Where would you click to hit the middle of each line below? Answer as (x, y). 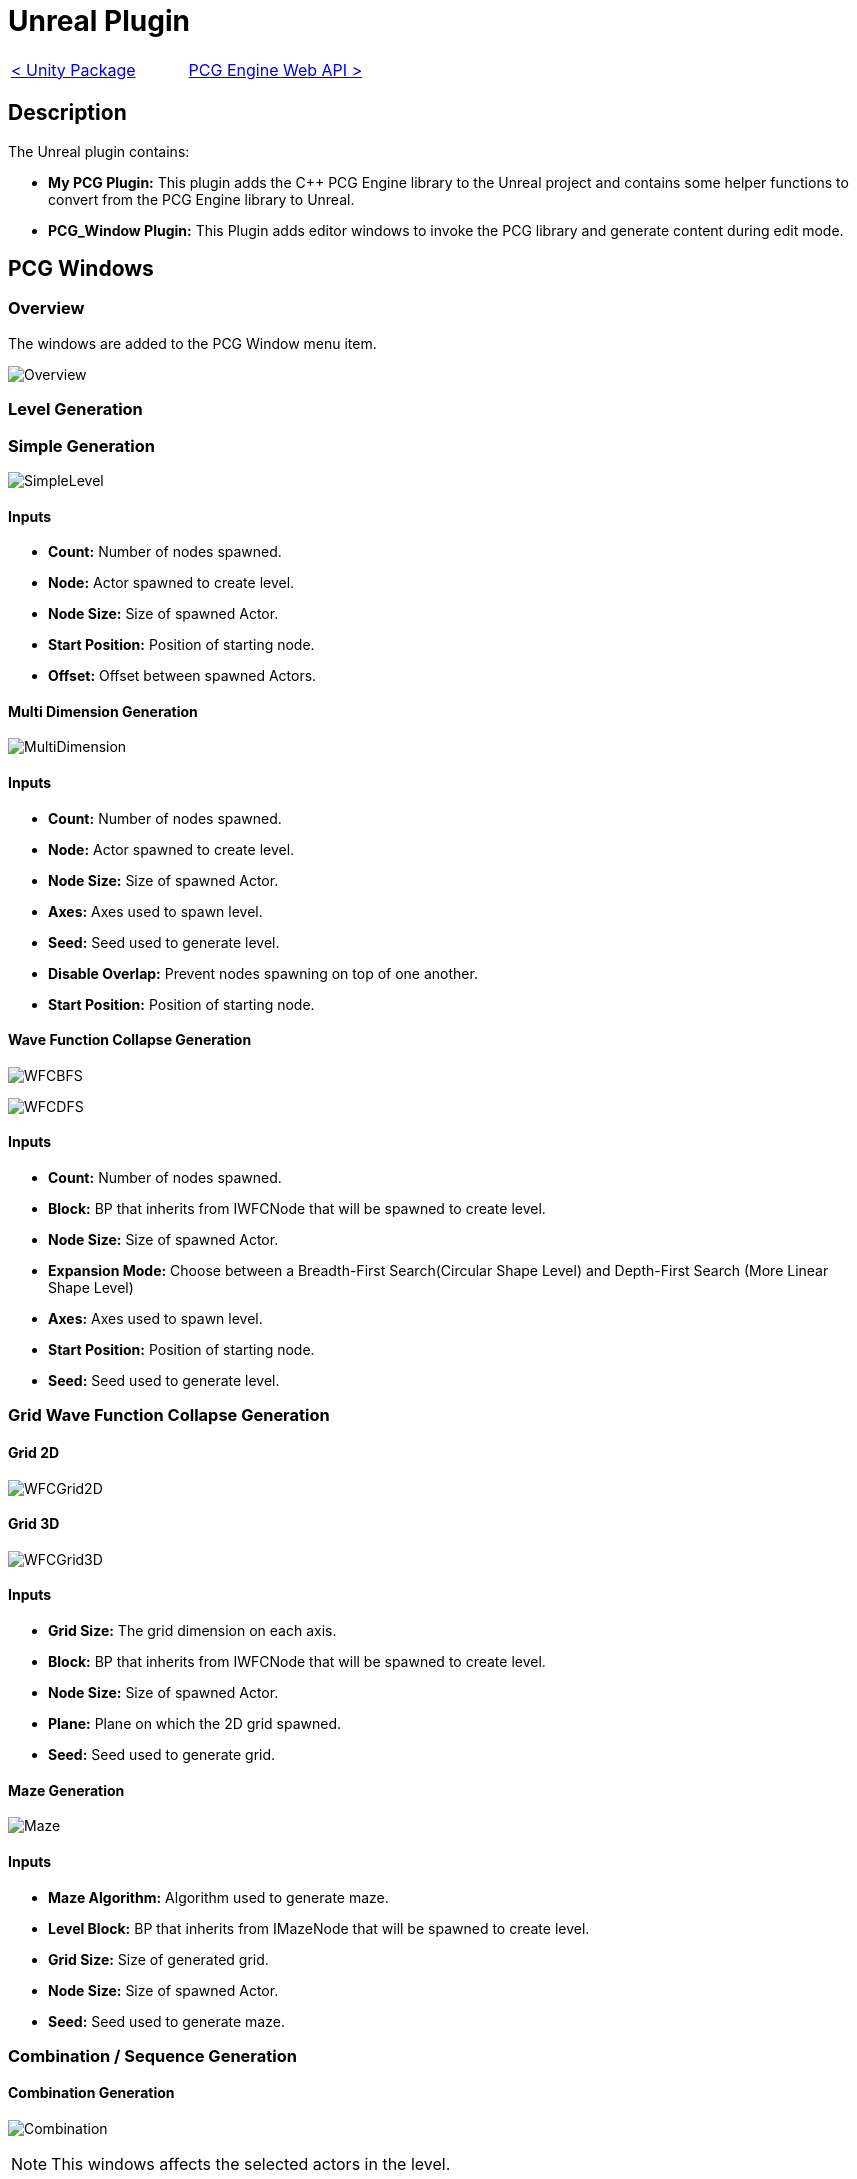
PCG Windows (81, 269)
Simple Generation (81, 445)
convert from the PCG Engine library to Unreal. (201, 199)
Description (67, 113)
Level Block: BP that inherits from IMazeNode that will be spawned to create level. (319, 1928)
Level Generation (75, 409)
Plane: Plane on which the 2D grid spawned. (195, 1724)
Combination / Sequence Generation (152, 2055)
